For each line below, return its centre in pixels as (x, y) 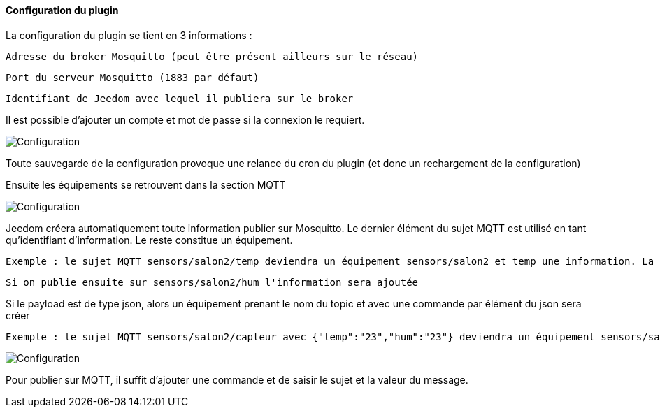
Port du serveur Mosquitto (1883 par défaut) (132, 77)
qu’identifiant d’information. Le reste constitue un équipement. (149, 240)
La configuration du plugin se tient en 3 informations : (129, 35)
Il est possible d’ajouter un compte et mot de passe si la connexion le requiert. (185, 119)
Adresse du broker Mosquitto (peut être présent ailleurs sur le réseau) (212, 56)
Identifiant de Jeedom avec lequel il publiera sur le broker (180, 98)
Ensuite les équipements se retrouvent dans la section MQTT (146, 184)
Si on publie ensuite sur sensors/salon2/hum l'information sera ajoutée (212, 282)
